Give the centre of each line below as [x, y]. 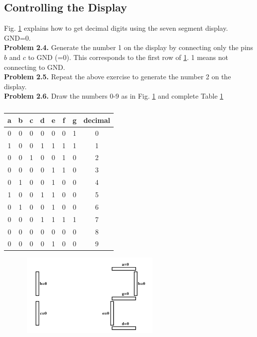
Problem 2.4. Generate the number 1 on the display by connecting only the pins [129, 47]
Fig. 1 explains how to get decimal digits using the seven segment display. [116, 28]
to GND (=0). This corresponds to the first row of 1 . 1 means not [128, 57]
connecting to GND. [35, 67]
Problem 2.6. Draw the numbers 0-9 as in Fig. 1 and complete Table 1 [114, 96]
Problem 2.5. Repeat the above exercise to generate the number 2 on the [118, 77]
